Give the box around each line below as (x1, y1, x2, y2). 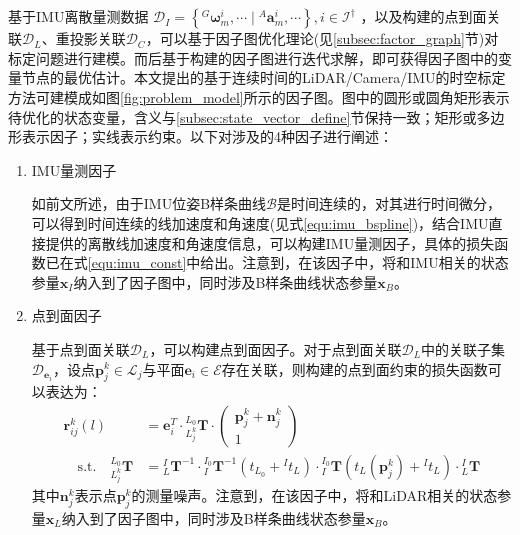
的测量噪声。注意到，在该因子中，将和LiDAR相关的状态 (131, 484, 498, 505)
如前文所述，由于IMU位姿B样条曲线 (31, 193, 267, 214)
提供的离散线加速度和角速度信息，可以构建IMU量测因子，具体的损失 (45, 232, 495, 253)
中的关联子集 (421, 338, 506, 359)
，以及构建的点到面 (360, 6, 487, 27)
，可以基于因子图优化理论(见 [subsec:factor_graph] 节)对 (145, 28, 499, 49)
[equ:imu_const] (87, 252, 187, 273)
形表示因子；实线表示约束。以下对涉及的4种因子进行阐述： (8, 126, 393, 147)
